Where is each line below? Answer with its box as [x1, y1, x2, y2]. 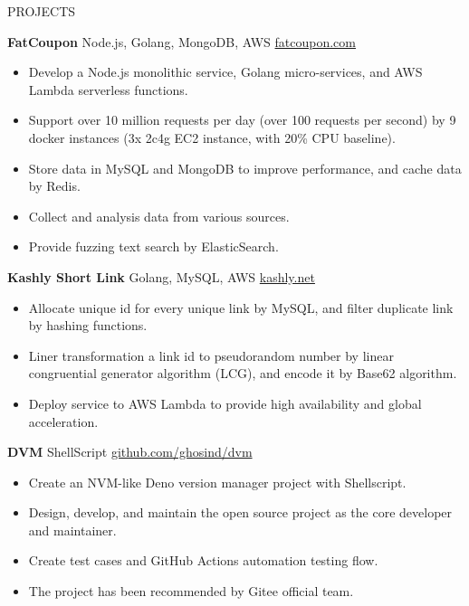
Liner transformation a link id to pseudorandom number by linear [28, 346, 394, 365]
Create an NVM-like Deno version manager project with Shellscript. [28, 472, 407, 491]
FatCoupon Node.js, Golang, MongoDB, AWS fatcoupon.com [7, 32, 356, 51]
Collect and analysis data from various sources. [28, 206, 290, 225]
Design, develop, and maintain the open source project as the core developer [28, 503, 453, 522]
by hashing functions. [28, 316, 148, 335]
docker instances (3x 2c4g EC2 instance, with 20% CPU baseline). [28, 128, 396, 147]
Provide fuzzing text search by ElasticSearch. [28, 237, 279, 256]
